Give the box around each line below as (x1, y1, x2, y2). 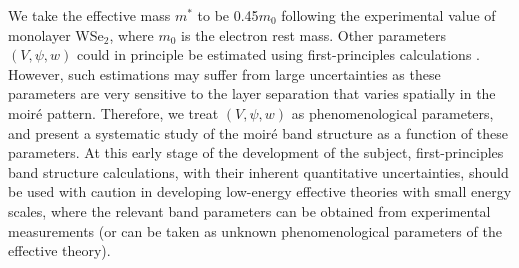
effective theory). (8, 240, 111, 261)
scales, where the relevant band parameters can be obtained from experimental (8, 200, 491, 221)
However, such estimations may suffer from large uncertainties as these (8, 63, 441, 84)
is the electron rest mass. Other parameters (181, 24, 447, 45)
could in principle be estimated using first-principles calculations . (76, 44, 480, 65)
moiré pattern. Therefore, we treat (8, 102, 219, 123)
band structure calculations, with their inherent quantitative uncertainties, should (8, 161, 509, 182)
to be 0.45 (197, 5, 259, 25)
